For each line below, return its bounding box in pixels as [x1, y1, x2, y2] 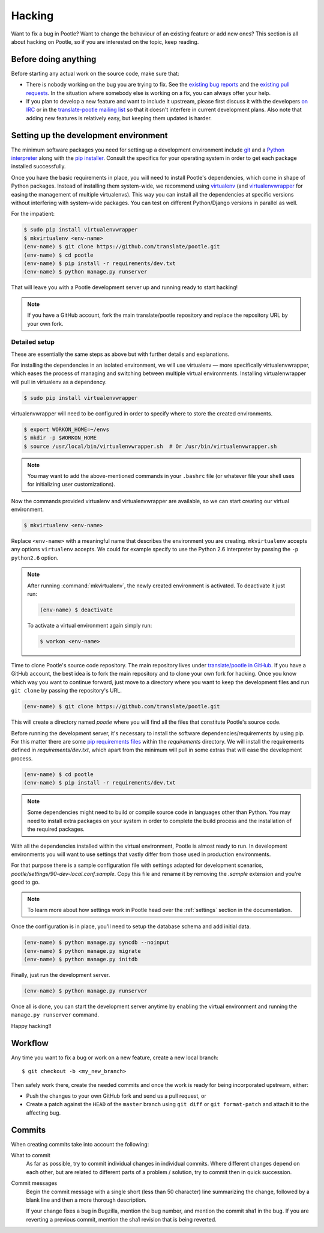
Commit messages [11, 1179, 58, 1187]
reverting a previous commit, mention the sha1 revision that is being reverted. [26, 1216, 217, 1223]
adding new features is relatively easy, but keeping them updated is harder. [26, 114, 212, 121]
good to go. [11, 878, 40, 886]
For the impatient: [11, 210, 55, 218]
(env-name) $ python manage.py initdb [23, 956, 138, 963]
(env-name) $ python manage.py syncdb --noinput [23, 939, 170, 946]
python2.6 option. [11, 554, 59, 561]
